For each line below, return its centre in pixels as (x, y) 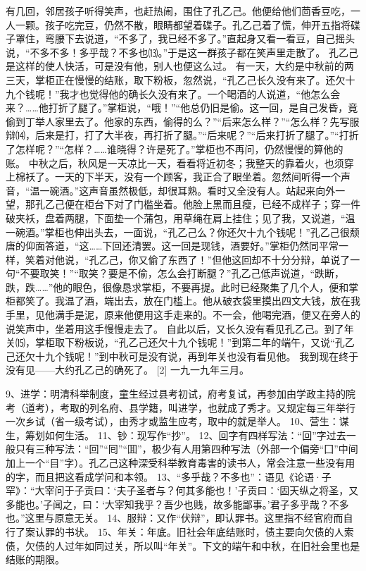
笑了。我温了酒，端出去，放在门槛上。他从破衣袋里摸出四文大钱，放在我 (193, 301)
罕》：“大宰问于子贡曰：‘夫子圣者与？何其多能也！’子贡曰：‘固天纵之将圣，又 (182, 490)
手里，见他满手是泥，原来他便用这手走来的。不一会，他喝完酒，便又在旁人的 (183, 315)
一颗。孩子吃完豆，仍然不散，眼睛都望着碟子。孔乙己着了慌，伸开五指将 (183, 24)
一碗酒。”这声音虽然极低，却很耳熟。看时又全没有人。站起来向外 (188, 190)
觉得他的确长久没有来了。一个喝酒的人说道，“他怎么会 (215, 93)
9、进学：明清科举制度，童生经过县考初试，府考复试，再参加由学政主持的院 (181, 394)
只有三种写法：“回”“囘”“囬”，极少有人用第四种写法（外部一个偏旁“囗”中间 (187, 449)
